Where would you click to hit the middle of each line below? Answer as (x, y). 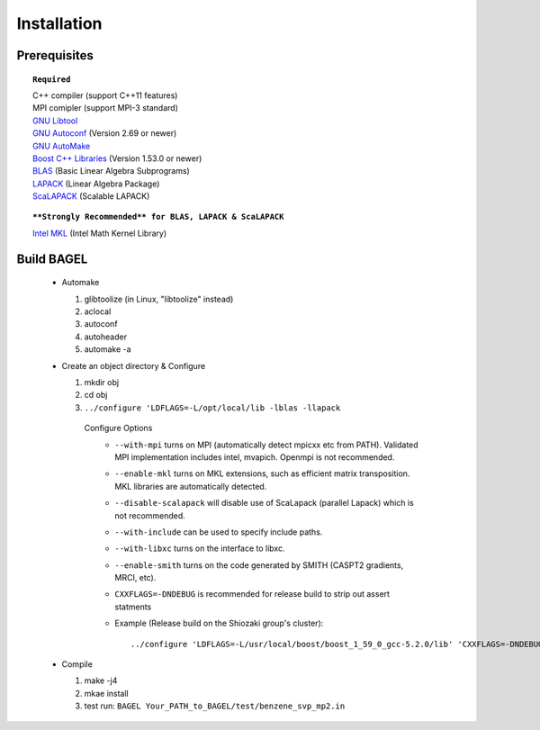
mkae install (107, 693)
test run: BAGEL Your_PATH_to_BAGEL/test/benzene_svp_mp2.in (215, 706)
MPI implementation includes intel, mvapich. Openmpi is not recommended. (255, 457)
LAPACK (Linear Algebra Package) (96, 184)
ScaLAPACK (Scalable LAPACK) (91, 196)
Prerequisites (55, 55)
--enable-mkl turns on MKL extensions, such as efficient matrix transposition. (262, 473)
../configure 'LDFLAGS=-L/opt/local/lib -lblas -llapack (212, 408)
